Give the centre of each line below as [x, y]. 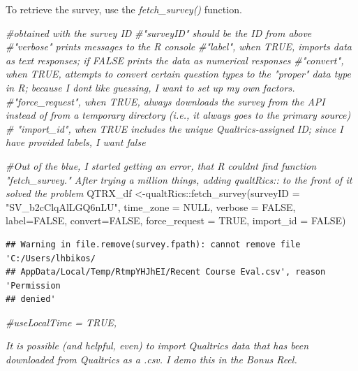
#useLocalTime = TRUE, [61, 322]
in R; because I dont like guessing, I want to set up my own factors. [150, 87]
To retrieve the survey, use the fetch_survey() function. [124, 9]
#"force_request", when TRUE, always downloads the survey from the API [165, 101]
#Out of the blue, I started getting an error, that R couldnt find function [161, 165]
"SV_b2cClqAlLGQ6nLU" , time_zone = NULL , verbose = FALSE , [151, 206]
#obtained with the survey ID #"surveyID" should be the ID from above [159, 32]
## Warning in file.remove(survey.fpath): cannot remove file [153, 244]
